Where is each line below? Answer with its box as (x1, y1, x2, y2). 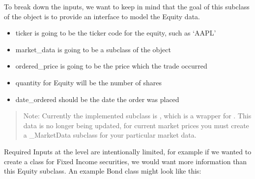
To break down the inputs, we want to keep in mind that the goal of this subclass (4, 1, 250, 11)
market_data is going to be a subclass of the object (15, 44, 171, 54)
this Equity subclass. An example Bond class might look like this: (4, 166, 201, 176)
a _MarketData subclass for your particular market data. (23, 130, 197, 140)
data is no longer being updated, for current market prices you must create (23, 120, 249, 130)
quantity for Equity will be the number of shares (15, 77, 162, 87)
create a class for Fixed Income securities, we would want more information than (4, 156, 247, 166)
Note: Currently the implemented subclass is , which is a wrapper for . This (23, 110, 252, 121)
